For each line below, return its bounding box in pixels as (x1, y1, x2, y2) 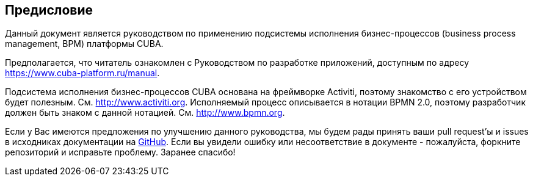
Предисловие (5, 2, 93, 18)
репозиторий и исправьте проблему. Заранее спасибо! (5, 147, 236, 158)
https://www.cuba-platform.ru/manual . (5, 68, 160, 79)
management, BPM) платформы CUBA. (5, 38, 164, 49)
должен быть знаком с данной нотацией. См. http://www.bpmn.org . (5, 107, 285, 118)
